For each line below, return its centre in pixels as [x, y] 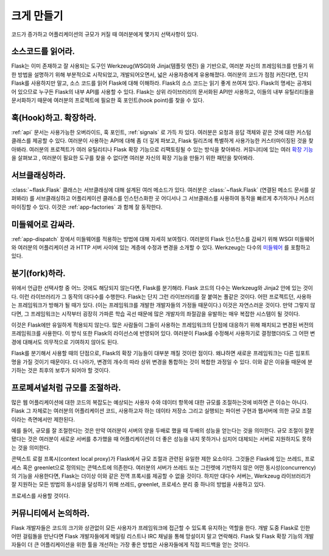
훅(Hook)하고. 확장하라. [54, 117]
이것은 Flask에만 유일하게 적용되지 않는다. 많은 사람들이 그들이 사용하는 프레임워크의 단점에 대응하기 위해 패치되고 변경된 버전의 [162, 325]
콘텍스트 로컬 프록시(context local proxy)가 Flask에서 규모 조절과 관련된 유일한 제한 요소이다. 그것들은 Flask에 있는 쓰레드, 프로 [163, 459]
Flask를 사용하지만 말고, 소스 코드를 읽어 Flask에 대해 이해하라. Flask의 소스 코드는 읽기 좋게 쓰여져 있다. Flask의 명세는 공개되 [161, 83]
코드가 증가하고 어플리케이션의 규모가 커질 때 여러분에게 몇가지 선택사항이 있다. [105, 34]
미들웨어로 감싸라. [43, 224]
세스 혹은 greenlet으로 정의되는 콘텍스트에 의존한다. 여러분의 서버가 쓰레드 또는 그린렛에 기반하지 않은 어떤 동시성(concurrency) [164, 468]
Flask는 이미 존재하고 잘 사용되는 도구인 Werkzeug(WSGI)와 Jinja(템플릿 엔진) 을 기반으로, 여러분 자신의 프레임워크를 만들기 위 [162, 66]
